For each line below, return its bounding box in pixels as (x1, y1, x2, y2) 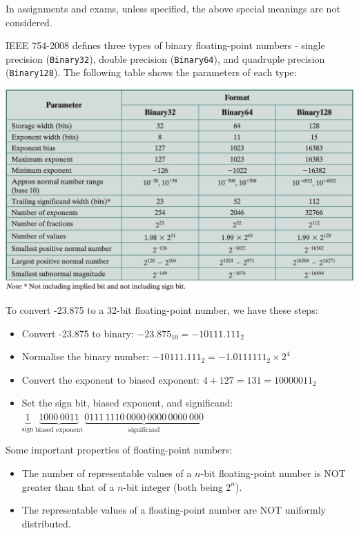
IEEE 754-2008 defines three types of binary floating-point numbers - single (6, 38, 325, 53)
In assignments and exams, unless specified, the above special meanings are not (6, 1, 340, 15)
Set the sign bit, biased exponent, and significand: (21, 395, 233, 410)
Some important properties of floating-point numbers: (6, 442, 233, 457)
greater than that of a (21, 479, 115, 494)
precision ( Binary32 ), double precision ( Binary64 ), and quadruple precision (6, 51, 325, 66)
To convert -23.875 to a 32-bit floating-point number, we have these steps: (6, 303, 318, 317)
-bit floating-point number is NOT (200, 466, 346, 480)
